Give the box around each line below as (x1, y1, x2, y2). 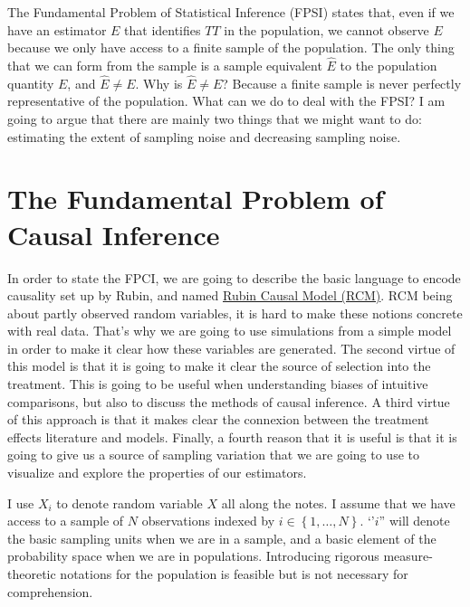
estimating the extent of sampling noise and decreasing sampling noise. (7, 127, 401, 146)
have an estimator (7, 20, 107, 39)
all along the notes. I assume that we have (221, 493, 456, 512)
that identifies (124, 20, 201, 39)
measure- (383, 546, 433, 565)
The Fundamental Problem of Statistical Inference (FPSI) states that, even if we (7, 3, 455, 21)
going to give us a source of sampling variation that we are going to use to (7, 445, 419, 464)
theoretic (7, 564, 56, 583)
